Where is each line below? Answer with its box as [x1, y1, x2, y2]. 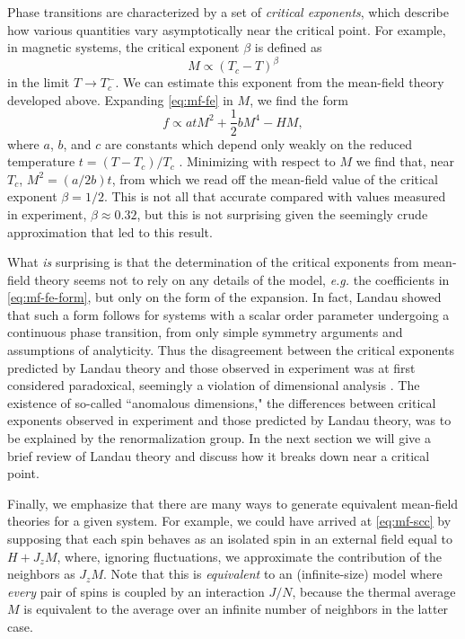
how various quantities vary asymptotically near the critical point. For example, [7, 20, 446, 39]
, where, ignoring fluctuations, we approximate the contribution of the [57, 546, 442, 565]
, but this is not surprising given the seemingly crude [136, 204, 428, 223]
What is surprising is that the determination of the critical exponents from [7, 253, 419, 271]
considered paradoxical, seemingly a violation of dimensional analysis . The [7, 376, 420, 395]
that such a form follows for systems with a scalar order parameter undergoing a [7, 305, 450, 324]
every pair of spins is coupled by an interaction [7, 581, 265, 600]
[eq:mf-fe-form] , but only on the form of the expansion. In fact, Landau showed [7, 288, 442, 306]
